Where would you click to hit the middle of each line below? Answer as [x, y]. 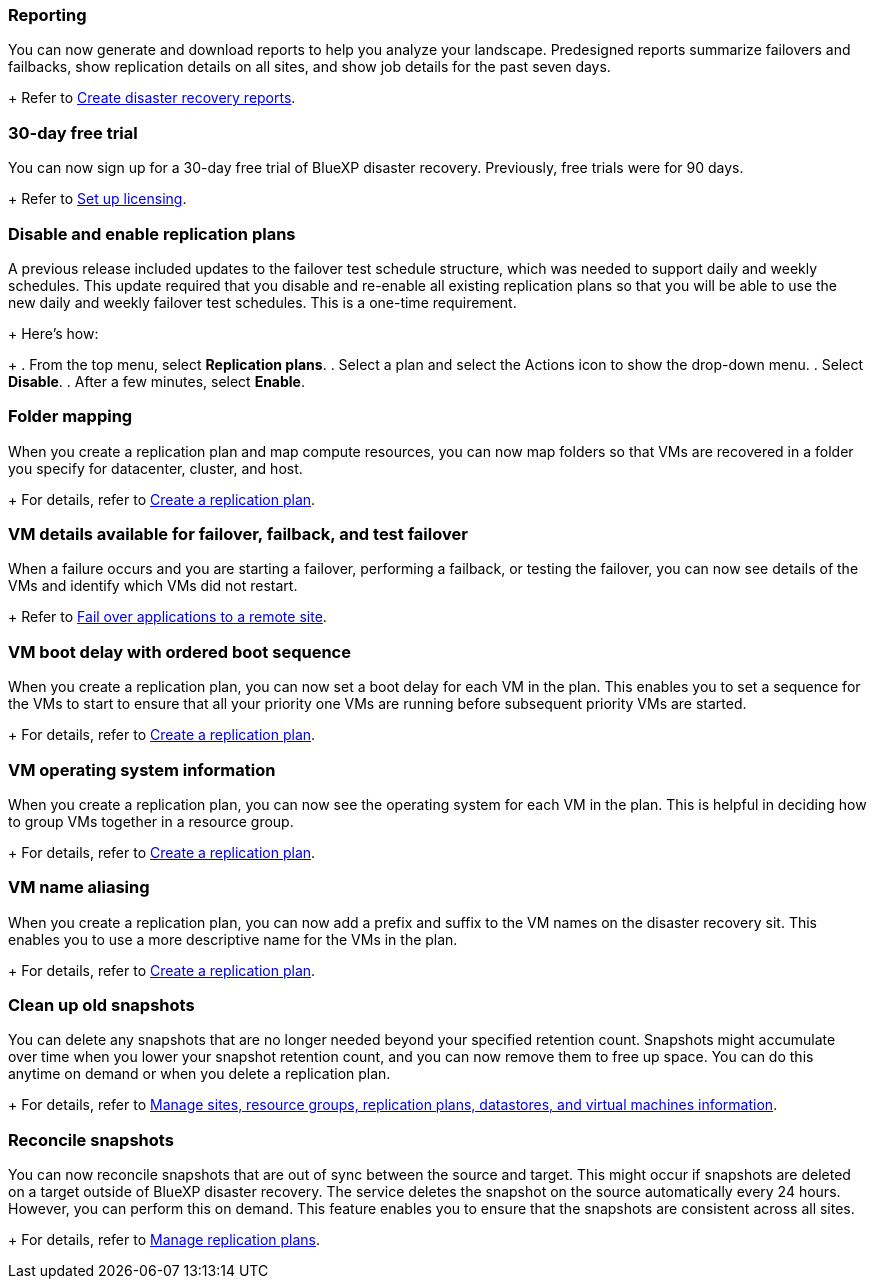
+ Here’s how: [53, 333]
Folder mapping [70, 416]
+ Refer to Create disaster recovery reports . [152, 98]
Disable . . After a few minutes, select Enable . [156, 381]
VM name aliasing [79, 887]
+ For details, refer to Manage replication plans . [164, 1240]
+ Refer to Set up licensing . [97, 199]
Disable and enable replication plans [152, 233]
